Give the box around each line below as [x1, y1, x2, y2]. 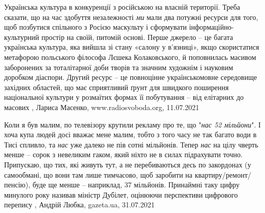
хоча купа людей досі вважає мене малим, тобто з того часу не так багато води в [4, 129, 257, 140]
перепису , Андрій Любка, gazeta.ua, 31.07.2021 [4, 199, 155, 210]
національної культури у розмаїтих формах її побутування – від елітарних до [4, 92, 244, 102]
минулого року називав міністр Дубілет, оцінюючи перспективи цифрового [4, 189, 238, 200]
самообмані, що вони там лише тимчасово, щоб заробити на [4, 169, 193, 180]
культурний [4, 31, 39, 42]
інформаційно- [189, 22, 234, 32]
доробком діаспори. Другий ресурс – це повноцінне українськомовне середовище [4, 72, 257, 82]
